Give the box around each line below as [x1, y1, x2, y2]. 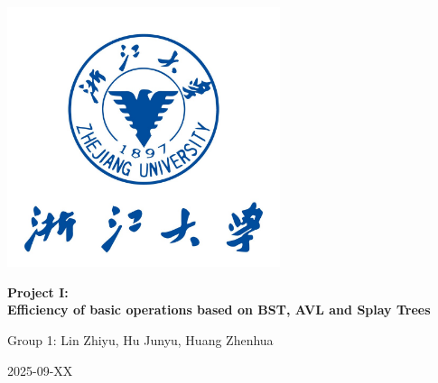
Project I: [7, 282, 69, 301]
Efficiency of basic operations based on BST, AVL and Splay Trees [7, 300, 431, 319]
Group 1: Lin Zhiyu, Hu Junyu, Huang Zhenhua [7, 330, 274, 349]
